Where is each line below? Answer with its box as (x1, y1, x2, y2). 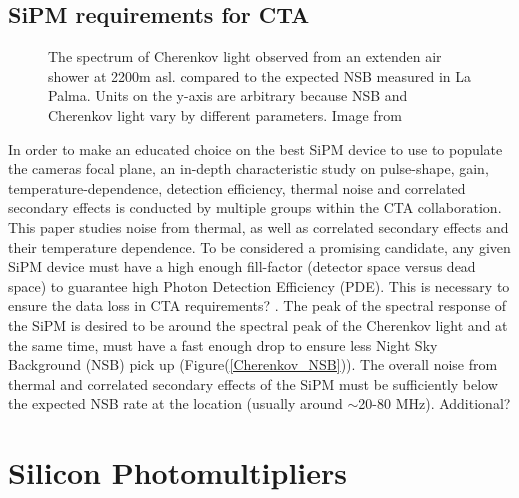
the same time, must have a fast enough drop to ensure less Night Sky (8, 334, 438, 355)
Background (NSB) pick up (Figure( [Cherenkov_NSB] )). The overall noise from (8, 354, 498, 375)
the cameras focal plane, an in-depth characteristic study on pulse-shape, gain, (8, 158, 489, 179)
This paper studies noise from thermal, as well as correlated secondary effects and (8, 216, 509, 237)
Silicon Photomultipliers (8, 452, 348, 493)
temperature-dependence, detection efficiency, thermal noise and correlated (8, 177, 466, 198)
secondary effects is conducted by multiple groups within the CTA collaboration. (8, 197, 502, 218)
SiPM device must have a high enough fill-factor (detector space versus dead (8, 256, 476, 277)
